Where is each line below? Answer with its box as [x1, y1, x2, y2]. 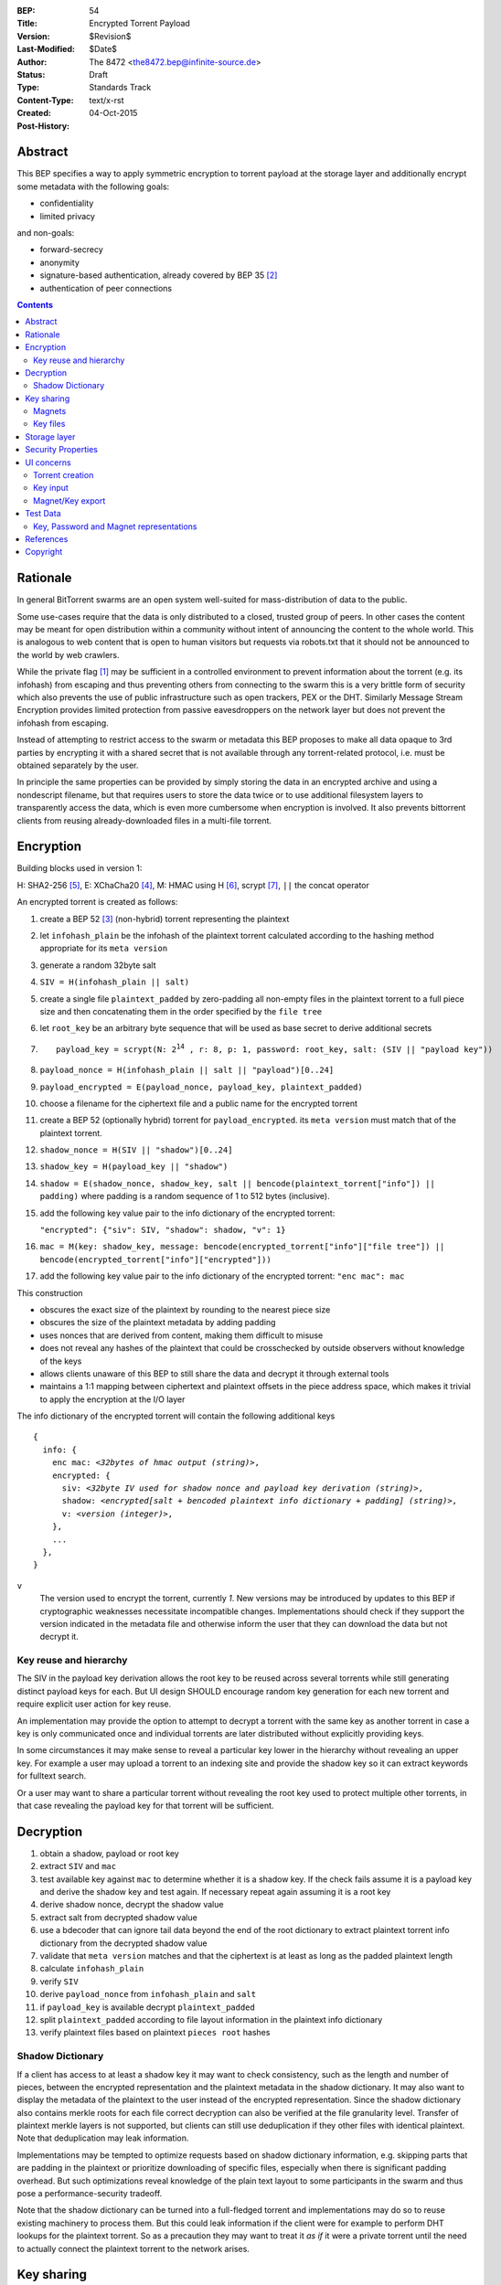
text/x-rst [89, 94, 124, 105]
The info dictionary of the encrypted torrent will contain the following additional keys [16, 1410, 336, 1421]
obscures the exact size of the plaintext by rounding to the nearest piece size [39, 1303, 331, 1315]
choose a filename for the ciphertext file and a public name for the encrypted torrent [39, 1098, 358, 1109]
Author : [16, 56, 48, 68]
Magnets [33, 406, 67, 417]
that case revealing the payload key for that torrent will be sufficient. [16, 1801, 274, 1811]
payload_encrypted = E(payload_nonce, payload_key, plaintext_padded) [39, 1081, 363, 1092]
